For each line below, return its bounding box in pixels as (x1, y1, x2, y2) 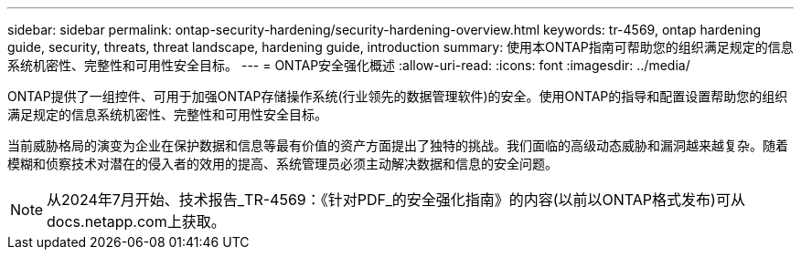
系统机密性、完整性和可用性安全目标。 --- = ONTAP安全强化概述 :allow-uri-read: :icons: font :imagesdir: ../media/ (7, 57, 690, 73)
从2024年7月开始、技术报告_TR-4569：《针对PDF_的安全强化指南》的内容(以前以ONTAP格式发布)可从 (47, 190, 745, 209)
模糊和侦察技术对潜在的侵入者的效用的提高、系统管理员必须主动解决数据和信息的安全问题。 (7, 156, 558, 171)
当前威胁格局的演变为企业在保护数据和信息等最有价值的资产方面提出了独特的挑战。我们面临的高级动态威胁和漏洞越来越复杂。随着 (7, 138, 788, 153)
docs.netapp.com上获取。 (47, 212, 226, 231)
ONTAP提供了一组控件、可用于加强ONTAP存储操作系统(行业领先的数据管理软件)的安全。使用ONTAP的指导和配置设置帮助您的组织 (7, 88, 788, 104)
